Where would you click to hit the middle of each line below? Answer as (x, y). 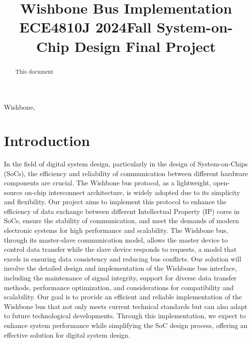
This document (34, 71)
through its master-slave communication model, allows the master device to (116, 239)
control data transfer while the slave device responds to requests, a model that (120, 249)
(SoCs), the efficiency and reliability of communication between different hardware (126, 173)
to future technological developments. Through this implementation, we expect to (125, 316)
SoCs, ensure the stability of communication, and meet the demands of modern (121, 220)
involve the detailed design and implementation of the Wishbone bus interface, (120, 268)
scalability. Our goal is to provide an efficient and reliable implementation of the (123, 297)
